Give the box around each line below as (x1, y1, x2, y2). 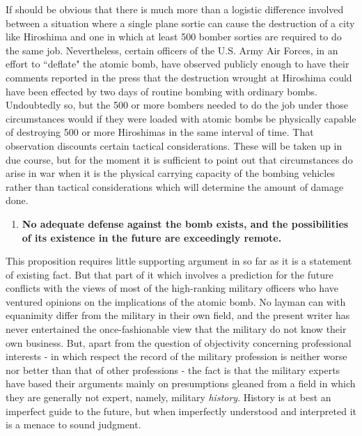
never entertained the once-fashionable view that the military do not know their (6, 322, 347, 336)
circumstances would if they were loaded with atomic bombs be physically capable (6, 111, 356, 125)
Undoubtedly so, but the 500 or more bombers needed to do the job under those (6, 98, 348, 112)
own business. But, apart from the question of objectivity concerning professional (6, 335, 352, 350)
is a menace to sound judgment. (6, 417, 141, 432)
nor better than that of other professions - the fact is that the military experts (6, 362, 340, 377)
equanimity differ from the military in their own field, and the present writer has (6, 308, 350, 322)
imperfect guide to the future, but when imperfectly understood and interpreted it (6, 403, 356, 418)
